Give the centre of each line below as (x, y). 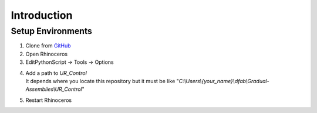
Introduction (42, 15)
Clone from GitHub (48, 46)
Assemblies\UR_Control (54, 89)
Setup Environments (51, 31)
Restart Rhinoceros (49, 100)
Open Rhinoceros (46, 54)
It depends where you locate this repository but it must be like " (102, 81)
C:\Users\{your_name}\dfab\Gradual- (224, 81)
